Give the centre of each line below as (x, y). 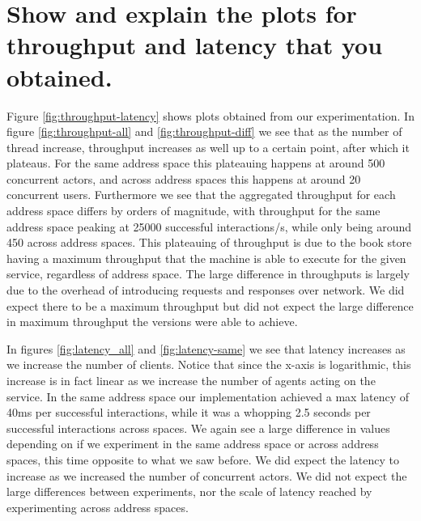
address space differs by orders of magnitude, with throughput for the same (193, 211)
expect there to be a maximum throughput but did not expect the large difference (210, 305)
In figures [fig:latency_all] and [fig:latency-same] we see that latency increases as (206, 348)
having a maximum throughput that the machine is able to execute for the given (206, 258)
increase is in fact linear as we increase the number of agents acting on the (191, 380)
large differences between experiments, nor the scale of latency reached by (189, 491)
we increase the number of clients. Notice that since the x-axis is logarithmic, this (209, 364)
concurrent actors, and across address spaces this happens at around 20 (184, 178)
